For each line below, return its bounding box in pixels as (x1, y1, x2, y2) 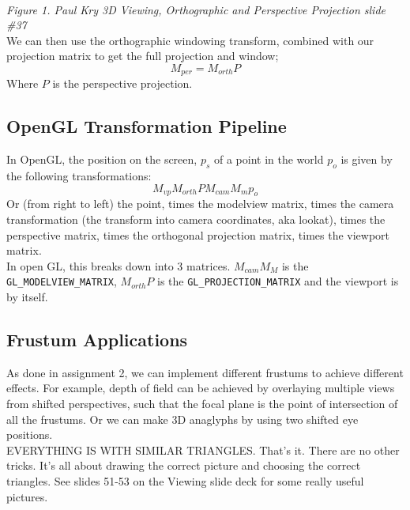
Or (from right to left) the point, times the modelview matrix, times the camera (6, 195, 394, 212)
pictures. (6, 488, 48, 504)
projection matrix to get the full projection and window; (6, 47, 279, 64)
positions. (6, 426, 53, 443)
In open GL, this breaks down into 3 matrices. (6, 257, 231, 274)
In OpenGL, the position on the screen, (6, 151, 197, 168)
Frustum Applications (6, 327, 188, 352)
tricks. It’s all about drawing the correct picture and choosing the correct (6, 457, 361, 474)
